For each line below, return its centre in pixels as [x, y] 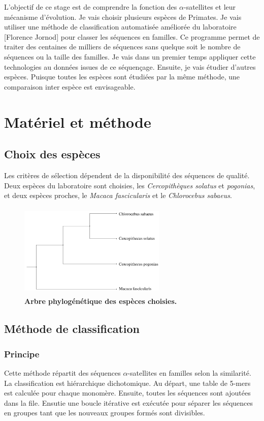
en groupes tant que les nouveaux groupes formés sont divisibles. [105, 413]
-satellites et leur [210, 7]
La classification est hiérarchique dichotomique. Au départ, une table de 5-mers [127, 383]
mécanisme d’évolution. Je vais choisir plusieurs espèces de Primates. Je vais [123, 17]
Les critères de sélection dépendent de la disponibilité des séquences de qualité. [127, 175]
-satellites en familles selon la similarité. [189, 372]
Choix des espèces [52, 154]
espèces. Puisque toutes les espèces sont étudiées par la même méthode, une [122, 77]
